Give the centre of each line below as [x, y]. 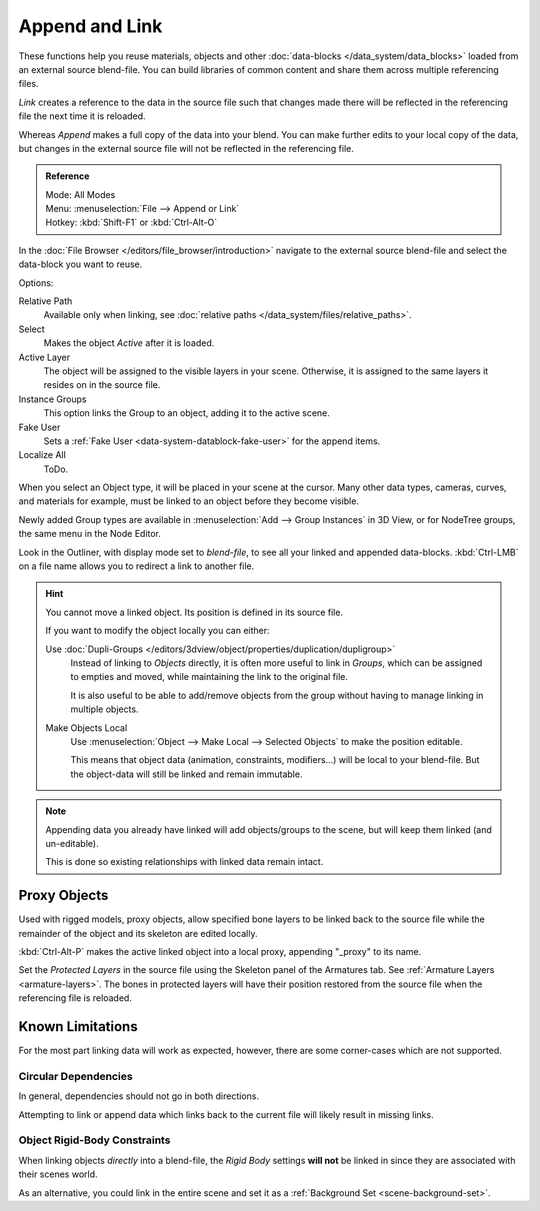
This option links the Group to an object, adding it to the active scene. [186, 413]
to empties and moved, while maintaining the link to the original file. [209, 677]
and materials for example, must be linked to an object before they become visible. [189, 501]
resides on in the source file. [102, 385]
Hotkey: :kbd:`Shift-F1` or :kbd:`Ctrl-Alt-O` [131, 222]
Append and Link [90, 26]
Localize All [42, 455]
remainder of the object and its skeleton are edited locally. [138, 933]
